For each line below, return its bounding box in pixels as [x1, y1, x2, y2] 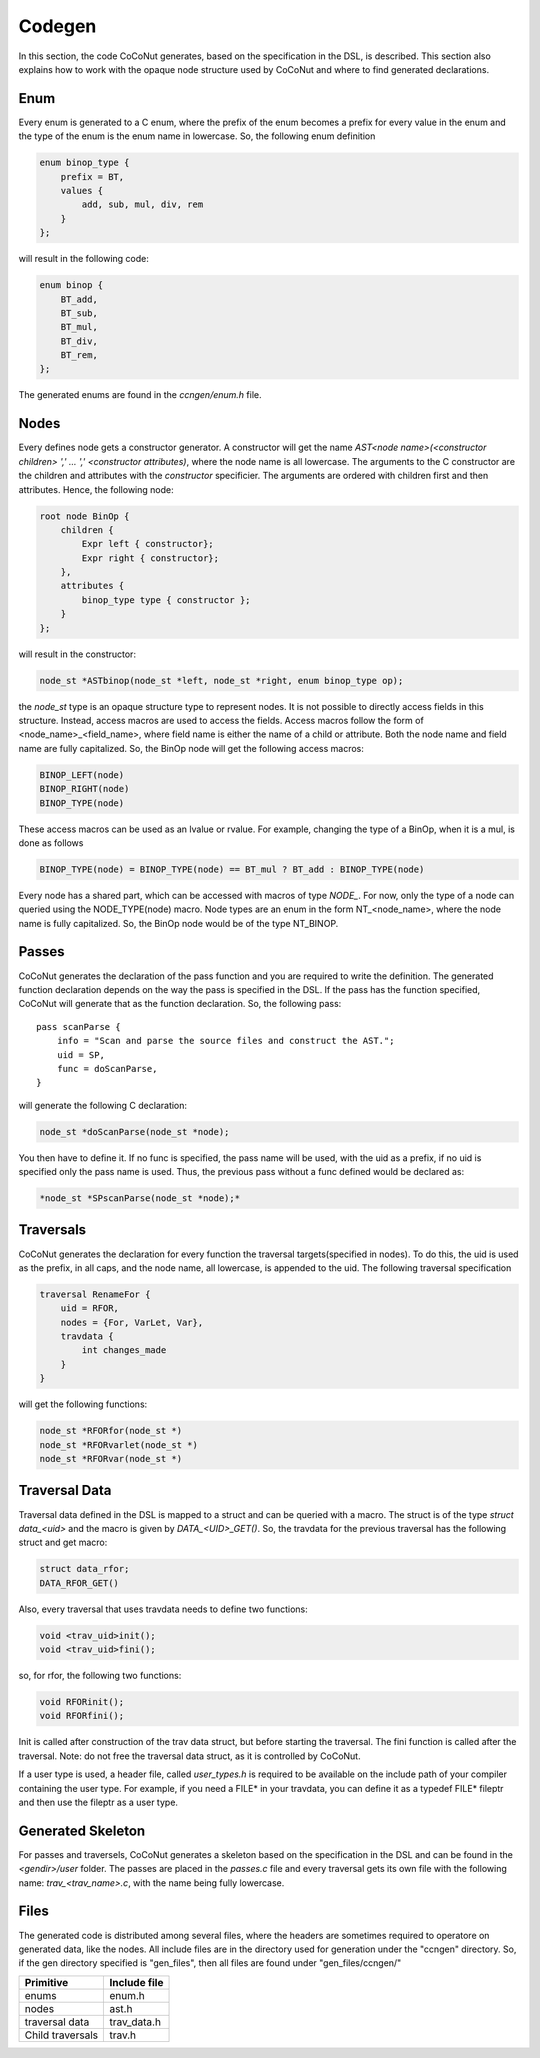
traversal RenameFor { [39, 1288, 151, 1300]
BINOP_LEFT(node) [39, 769, 125, 780]
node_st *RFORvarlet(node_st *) [39, 1439, 199, 1450]
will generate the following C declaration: [18, 1099, 188, 1111]
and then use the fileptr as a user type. [18, 1796, 179, 1808]
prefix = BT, [60, 171, 125, 182]
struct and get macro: [18, 1536, 108, 1549]
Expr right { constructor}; [81, 552, 220, 564]
